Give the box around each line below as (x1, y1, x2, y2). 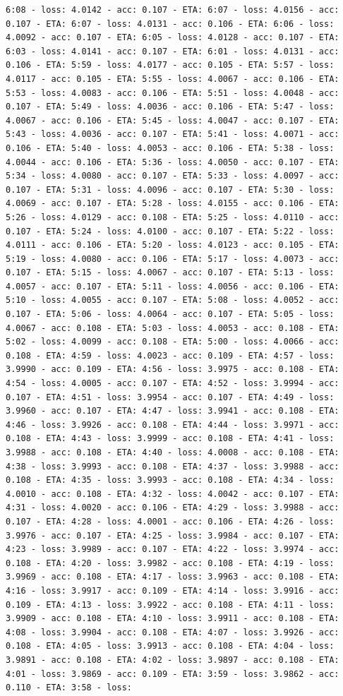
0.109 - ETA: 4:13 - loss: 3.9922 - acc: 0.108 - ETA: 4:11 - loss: (6, 599, 335, 610)
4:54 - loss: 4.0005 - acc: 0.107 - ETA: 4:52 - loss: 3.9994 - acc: (6, 378, 339, 389)
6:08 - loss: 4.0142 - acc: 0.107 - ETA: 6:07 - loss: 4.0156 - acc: (6, 5, 339, 15)
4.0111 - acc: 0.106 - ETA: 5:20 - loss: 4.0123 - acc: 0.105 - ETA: (6, 240, 339, 251)
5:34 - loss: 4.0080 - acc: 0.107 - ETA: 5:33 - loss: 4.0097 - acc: (6, 171, 339, 181)
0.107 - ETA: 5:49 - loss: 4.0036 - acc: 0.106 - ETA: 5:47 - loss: (6, 102, 335, 112)
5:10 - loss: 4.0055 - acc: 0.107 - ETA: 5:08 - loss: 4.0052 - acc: (6, 295, 339, 306)
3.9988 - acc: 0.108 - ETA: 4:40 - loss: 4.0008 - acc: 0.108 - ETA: (6, 448, 339, 457)
